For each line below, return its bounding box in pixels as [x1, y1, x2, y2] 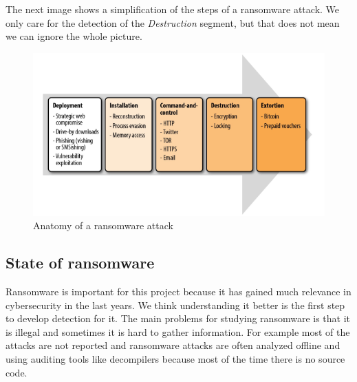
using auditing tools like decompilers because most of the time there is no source [6, 351, 345, 365]
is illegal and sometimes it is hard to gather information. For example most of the [6, 324, 350, 339]
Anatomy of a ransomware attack [33, 218, 173, 233]
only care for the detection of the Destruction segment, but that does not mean [6, 15, 340, 30]
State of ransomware [6, 252, 155, 273]
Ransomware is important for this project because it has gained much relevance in [6, 284, 351, 298]
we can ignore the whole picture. [6, 29, 142, 43]
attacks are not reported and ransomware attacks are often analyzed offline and [6, 338, 340, 352]
